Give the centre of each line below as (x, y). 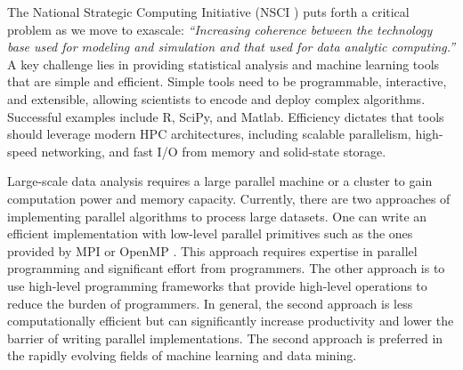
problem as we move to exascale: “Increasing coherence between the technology (220, 29)
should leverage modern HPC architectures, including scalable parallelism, (209, 134)
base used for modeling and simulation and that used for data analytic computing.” (231, 47)
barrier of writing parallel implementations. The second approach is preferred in (225, 338)
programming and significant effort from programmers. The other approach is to (226, 268)
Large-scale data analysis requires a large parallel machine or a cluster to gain (220, 181)
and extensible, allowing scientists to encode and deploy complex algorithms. (216, 98)
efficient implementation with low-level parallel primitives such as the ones (210, 233)
